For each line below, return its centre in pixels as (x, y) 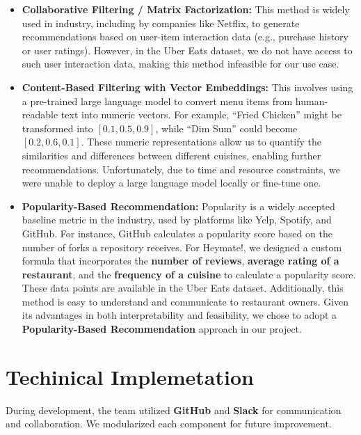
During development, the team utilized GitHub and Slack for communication (174, 410)
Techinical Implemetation (130, 376)
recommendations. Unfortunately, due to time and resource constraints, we (181, 169)
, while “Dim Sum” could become (226, 128)
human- (312, 101)
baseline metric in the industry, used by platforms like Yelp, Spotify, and (177, 220)
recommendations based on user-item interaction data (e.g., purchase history (185, 37)
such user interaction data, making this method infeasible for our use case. (180, 64)
